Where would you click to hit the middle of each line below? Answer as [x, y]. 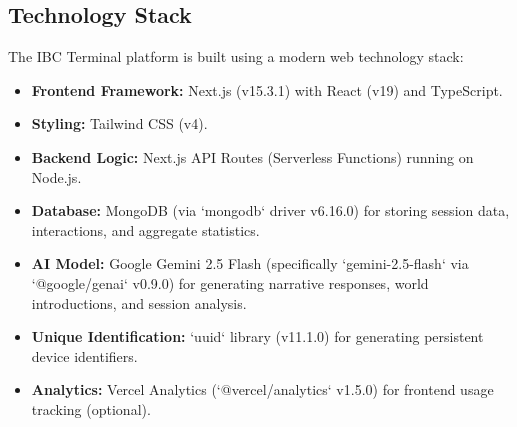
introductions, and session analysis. [139, 302]
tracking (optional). [91, 408]
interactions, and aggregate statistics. [145, 229]
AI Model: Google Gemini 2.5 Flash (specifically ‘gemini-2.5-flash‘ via [250, 263]
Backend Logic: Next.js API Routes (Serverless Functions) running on [252, 156]
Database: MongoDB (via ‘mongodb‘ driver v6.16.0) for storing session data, [270, 210]
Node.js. [56, 176]
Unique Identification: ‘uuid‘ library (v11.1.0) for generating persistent [257, 336]
